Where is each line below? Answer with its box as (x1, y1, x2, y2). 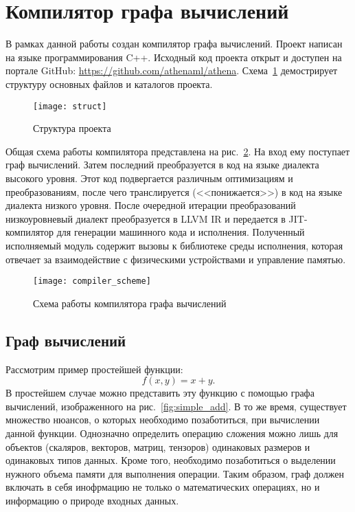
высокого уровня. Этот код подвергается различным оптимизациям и (5, 170, 293, 185)
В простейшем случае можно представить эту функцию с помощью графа (5, 386, 314, 400)
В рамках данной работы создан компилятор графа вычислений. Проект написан (5, 36, 343, 51)
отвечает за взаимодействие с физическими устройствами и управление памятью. (5, 252, 346, 266)
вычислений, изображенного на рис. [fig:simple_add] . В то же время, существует (5, 399, 347, 413)
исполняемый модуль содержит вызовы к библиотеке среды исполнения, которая (5, 238, 343, 252)
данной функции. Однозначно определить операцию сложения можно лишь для (5, 425, 339, 440)
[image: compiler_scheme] (33, 276, 151, 287)
